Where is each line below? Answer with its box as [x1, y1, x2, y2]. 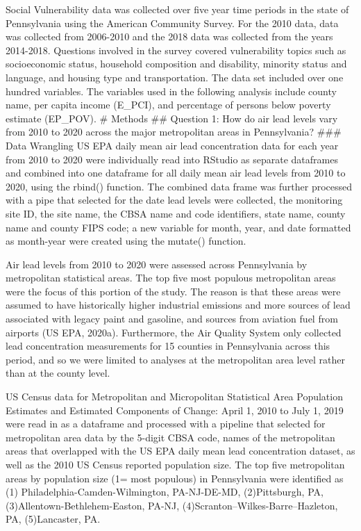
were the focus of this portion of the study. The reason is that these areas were [6, 284, 341, 298]
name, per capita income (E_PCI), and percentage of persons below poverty [6, 97, 331, 112]
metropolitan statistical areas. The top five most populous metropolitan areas [6, 270, 336, 285]
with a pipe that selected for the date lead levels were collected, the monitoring [6, 193, 343, 207]
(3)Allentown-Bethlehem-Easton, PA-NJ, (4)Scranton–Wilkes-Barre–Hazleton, [6, 498, 338, 512]
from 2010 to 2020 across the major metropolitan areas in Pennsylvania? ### [6, 124, 342, 139]
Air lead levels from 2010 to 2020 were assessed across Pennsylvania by [6, 256, 308, 271]
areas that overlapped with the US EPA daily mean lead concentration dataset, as [6, 443, 355, 458]
